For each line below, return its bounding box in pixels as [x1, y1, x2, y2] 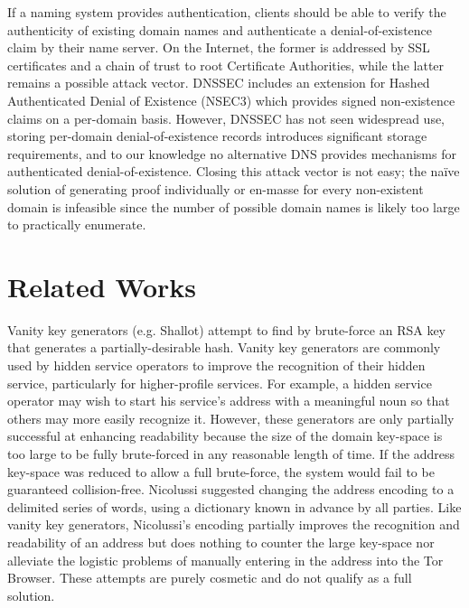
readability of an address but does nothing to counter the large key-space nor [7, 532, 435, 551]
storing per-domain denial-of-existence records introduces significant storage [7, 126, 427, 145]
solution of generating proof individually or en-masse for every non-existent [7, 179, 424, 198]
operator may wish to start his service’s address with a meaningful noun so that [7, 391, 450, 410]
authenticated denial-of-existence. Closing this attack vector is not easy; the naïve [7, 162, 460, 181]
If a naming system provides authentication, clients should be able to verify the [7, 3, 446, 21]
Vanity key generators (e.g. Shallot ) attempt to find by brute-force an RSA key [7, 320, 446, 339]
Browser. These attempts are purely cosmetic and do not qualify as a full [7, 568, 412, 587]
